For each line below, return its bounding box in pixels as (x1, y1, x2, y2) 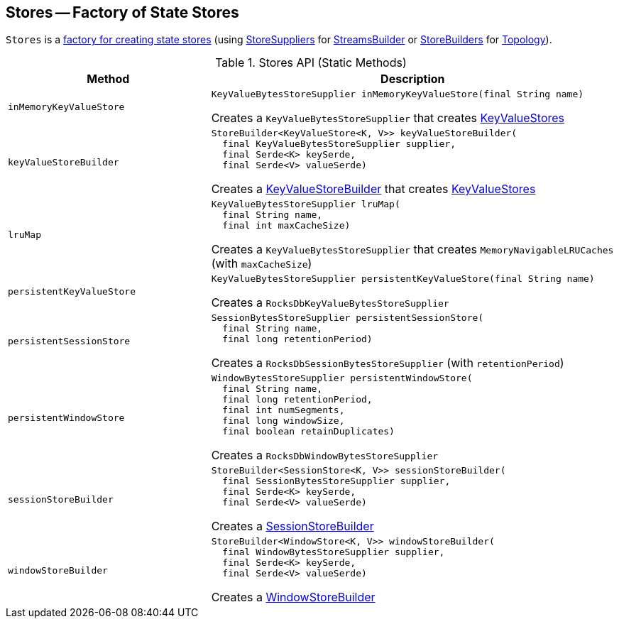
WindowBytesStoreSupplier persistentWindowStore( (211, 373, 473, 384)
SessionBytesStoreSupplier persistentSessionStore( (211, 312, 484, 324)
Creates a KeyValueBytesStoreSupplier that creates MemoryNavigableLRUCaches (211, 242, 614, 257)
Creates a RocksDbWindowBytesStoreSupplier (211, 448, 439, 463)
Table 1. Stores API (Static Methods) (215, 55, 407, 70)
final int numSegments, (222, 405, 345, 416)
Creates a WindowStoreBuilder (211, 590, 376, 605)
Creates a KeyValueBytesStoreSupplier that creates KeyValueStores (211, 111, 565, 126)
